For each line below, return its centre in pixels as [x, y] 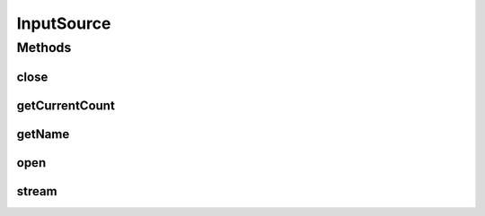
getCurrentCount [66, 105]
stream [37, 191]
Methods [44, 48]
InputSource [64, 23]
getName [43, 134]
